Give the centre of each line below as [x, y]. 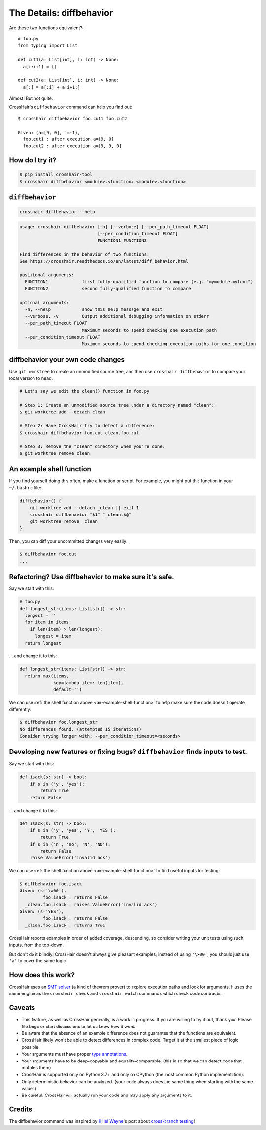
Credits [21, 1110]
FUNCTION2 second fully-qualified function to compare [108, 289]
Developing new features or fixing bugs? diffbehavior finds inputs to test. [128, 752]
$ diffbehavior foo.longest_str [59, 722]
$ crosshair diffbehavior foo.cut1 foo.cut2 [73, 119]
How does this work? [42, 975]
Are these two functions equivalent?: [46, 28]
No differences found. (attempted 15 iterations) [81, 729]
